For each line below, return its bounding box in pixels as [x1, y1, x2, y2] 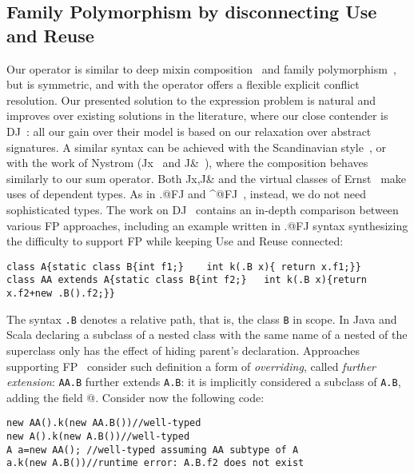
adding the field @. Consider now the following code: [6, 388, 265, 405]
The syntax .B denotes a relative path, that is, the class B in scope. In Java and [6, 310, 397, 327]
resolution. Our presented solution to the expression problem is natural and [6, 91, 376, 108]
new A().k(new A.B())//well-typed [6, 431, 190, 443]
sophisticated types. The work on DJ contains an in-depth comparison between [6, 201, 399, 217]
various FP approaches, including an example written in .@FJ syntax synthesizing [6, 217, 408, 233]
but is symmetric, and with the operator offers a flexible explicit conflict [6, 76, 360, 93]
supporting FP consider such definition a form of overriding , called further [6, 357, 376, 374]
